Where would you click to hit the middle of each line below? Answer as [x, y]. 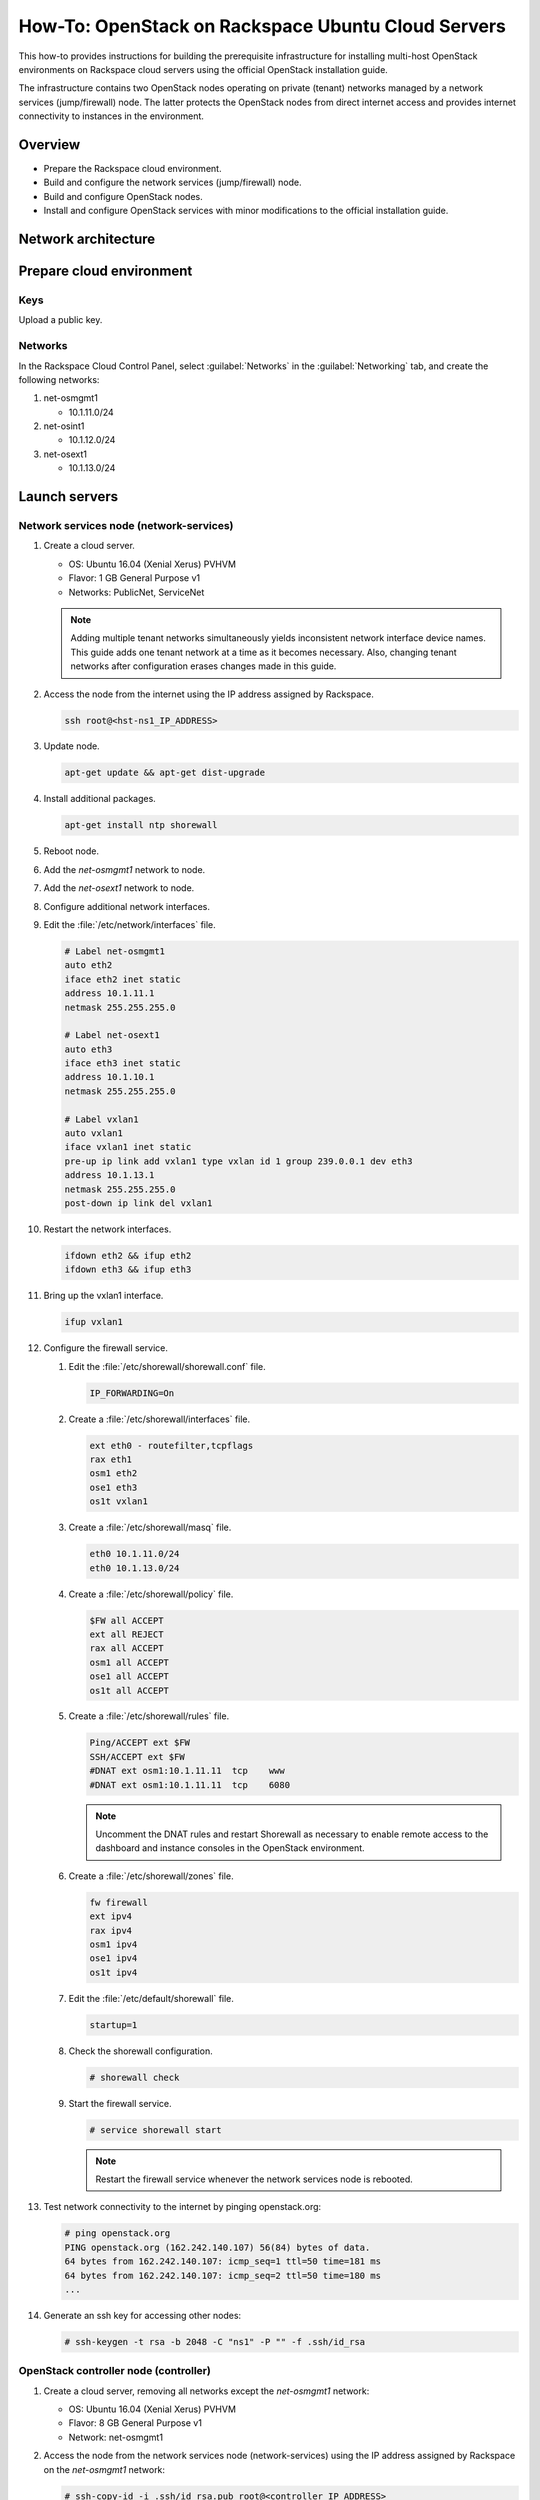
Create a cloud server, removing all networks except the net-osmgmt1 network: [206, 2391]
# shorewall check [134, 2077]
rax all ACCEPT [126, 1648]
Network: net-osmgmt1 [116, 2437]
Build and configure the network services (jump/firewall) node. [172, 182]
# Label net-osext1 [112, 1035]
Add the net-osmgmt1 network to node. [124, 869]
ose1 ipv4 [113, 1958]
